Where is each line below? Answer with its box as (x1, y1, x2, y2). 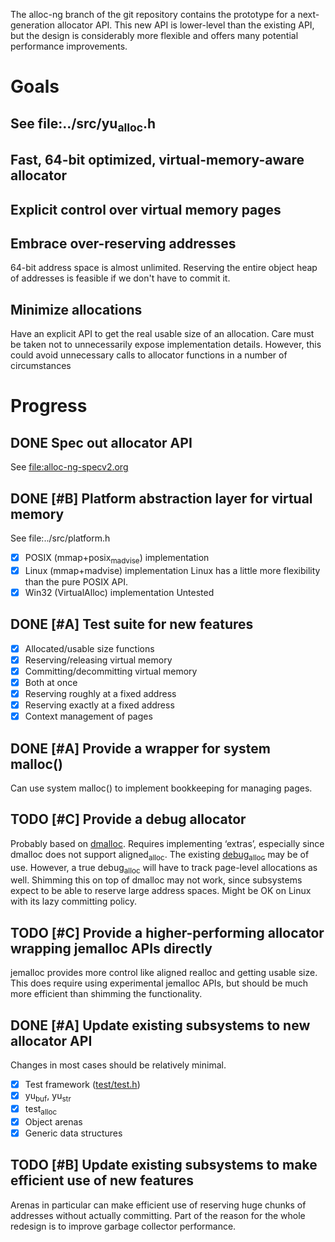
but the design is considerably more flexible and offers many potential (10, 30, 299, 41)
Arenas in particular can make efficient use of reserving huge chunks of (10, 1199, 307, 1211)
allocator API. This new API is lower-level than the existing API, (56, 19, 315, 31)
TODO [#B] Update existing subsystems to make (10, 1157, 318, 1174)
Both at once (24, 676, 78, 688)
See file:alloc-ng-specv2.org (10, 461, 129, 473)
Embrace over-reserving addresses (10, 235, 237, 252)
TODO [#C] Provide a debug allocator (10, 811, 247, 828)
